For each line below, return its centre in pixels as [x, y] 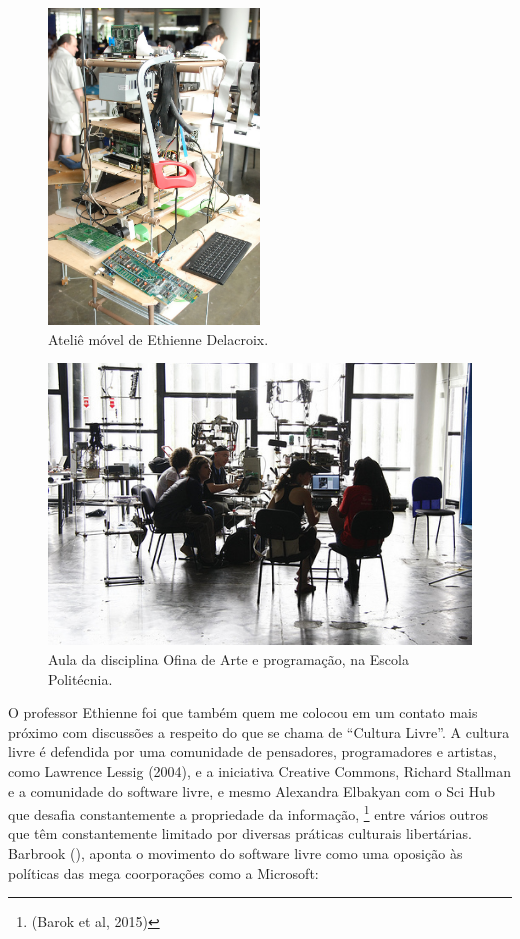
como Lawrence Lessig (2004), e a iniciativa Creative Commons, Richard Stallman [259, 771]
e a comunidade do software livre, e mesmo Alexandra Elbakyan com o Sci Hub [251, 790]
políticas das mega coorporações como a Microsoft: [163, 872]
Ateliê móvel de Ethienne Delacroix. [158, 338]
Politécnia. [80, 678]
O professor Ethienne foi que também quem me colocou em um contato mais [243, 712]
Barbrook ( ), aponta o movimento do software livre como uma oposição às [235, 853]
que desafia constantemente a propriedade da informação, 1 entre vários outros [248, 812]
